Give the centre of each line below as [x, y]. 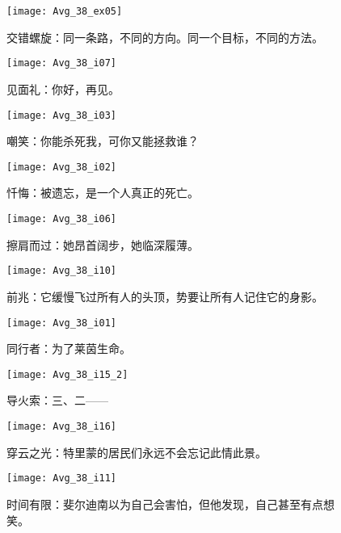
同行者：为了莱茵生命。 [69, 348]
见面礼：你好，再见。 [63, 88]
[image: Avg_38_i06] [62, 219]
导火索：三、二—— [57, 400]
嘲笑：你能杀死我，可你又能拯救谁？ [103, 141]
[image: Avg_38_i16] [62, 426]
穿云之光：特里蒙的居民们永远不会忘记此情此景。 [137, 452]
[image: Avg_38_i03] [62, 115]
